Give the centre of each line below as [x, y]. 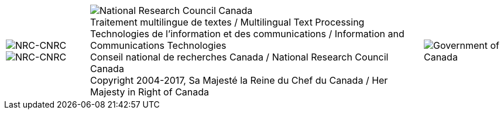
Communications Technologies [158, 45]
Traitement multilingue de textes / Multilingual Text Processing [227, 22]
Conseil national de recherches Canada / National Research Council [239, 57]
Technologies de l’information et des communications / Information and [247, 34]
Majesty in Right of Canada [150, 92]
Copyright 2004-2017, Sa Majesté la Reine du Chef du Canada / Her [239, 80]
